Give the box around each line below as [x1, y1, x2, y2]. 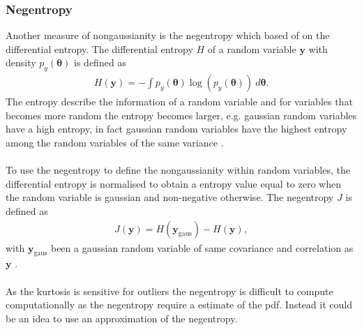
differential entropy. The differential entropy [6, 41, 193, 56]
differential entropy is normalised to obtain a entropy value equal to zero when [6, 176, 342, 190]
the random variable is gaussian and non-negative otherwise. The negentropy [6, 190, 334, 204]
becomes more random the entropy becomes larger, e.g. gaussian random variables [6, 107, 357, 122]
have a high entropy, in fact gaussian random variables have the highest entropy [6, 121, 347, 136]
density [6, 55, 36, 70]
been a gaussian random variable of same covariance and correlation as [50, 240, 354, 255]
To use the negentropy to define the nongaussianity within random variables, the [6, 163, 350, 177]
